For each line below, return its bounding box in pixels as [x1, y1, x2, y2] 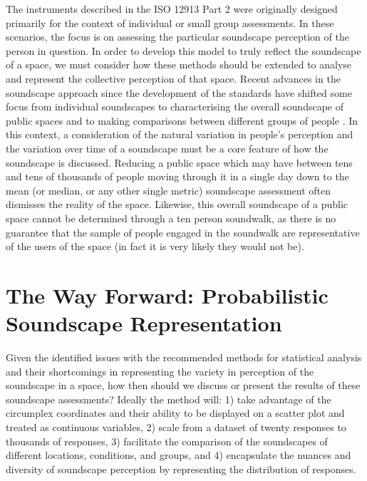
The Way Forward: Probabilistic [6, 280, 329, 309]
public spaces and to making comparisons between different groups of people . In [6, 113, 358, 128]
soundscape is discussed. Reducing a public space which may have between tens [6, 155, 353, 170]
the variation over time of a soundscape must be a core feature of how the [6, 140, 329, 155]
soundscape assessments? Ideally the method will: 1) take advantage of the [6, 391, 331, 406]
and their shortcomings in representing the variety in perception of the [6, 363, 314, 378]
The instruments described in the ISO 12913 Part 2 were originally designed [6, 1, 338, 16]
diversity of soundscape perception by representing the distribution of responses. [6, 461, 356, 476]
